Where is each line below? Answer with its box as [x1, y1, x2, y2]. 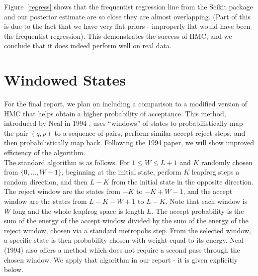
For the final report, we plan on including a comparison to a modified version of [4, 98, 248, 109]
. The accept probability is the [151, 205, 244, 216]
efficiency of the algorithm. [4, 147, 86, 158]
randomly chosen [201, 157, 253, 167]
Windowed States [4, 70, 126, 90]
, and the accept [183, 186, 233, 196]
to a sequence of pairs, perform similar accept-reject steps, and [54, 127, 246, 138]
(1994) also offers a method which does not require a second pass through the [4, 245, 240, 255]
